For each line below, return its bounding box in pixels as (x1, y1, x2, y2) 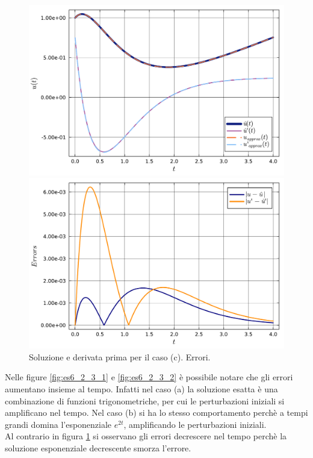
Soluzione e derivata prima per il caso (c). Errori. (29, 350, 211, 363)
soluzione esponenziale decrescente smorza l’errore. (5, 441, 191, 454)
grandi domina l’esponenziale (5, 418, 112, 430)
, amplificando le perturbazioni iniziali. (123, 418, 267, 430)
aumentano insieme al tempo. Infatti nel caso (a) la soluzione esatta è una (5, 382, 278, 395)
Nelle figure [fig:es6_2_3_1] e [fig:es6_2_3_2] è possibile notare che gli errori (5, 371, 293, 383)
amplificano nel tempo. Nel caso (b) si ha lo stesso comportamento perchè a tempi (5, 406, 308, 419)
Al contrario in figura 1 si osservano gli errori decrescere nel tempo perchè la (5, 430, 287, 442)
